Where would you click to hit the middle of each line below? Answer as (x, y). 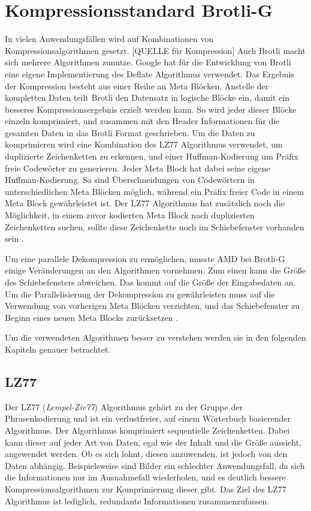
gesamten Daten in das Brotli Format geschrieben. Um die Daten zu (130, 132)
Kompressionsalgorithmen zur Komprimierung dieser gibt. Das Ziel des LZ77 (146, 489)
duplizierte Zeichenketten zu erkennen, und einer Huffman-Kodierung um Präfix (152, 156)
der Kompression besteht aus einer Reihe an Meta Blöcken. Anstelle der (137, 85)
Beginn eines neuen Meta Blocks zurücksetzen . (92, 317)
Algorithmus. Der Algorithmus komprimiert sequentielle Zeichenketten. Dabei (147, 430)
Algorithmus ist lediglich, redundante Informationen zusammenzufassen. (137, 501)
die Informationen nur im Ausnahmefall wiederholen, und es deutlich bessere (145, 477)
